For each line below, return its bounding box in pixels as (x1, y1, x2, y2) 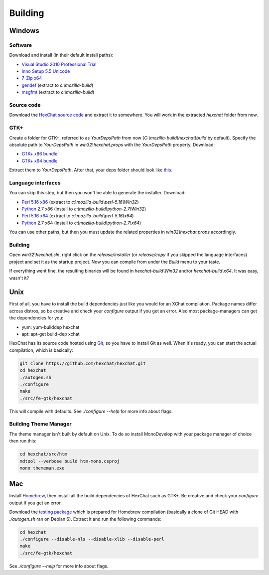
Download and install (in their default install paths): (9, 52, 114, 58)
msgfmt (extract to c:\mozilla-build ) (21, 89, 95, 95)
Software (9, 41, 32, 48)
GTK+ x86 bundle (21, 151, 58, 157)
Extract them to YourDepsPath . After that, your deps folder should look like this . (9, 167, 173, 173)
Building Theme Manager (9, 421, 72, 428)
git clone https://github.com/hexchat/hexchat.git (19, 360, 146, 366)
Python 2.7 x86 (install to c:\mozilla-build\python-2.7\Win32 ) (21, 206, 146, 212)
